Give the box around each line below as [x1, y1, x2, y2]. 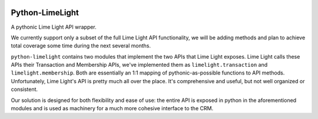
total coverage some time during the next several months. [11, 42, 151, 49]
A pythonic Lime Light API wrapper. [11, 23, 97, 30]
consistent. [11, 86, 38, 93]
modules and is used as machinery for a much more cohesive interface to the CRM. [11, 105, 214, 112]
